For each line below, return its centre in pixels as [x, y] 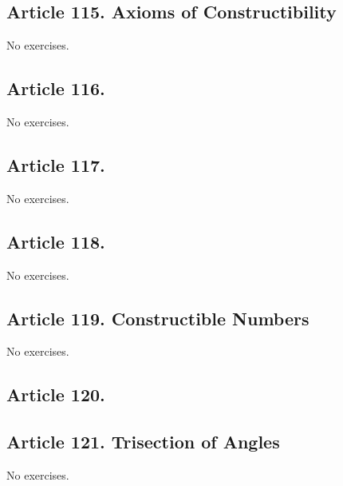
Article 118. [56, 241]
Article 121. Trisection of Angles [143, 442]
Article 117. [56, 164]
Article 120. [56, 394]
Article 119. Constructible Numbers [158, 318]
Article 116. [56, 88]
